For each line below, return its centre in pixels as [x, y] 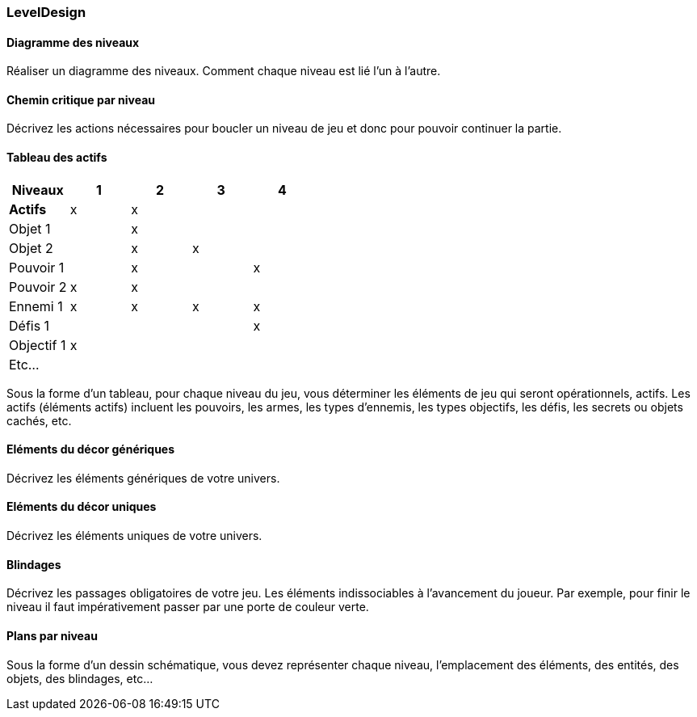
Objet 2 [31, 248]
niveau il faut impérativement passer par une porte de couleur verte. [188, 607]
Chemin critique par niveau [81, 99]
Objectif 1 [38, 345]
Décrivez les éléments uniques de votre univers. [134, 536]
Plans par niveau [52, 635]
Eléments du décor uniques [82, 507]
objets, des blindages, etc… [80, 678]
